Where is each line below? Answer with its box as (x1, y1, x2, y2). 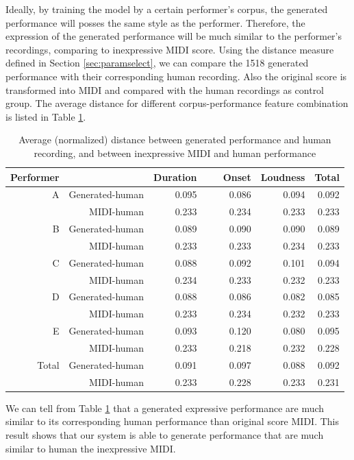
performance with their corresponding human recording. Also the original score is (5, 69, 347, 83)
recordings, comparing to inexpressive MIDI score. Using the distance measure (5, 42, 334, 56)
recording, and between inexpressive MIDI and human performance (34, 145, 316, 160)
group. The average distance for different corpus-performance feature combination (5, 96, 349, 110)
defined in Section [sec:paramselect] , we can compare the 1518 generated (5, 56, 309, 70)
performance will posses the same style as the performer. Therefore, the (5, 15, 305, 29)
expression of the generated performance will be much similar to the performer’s (5, 29, 342, 43)
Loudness (260, 169, 305, 184)
